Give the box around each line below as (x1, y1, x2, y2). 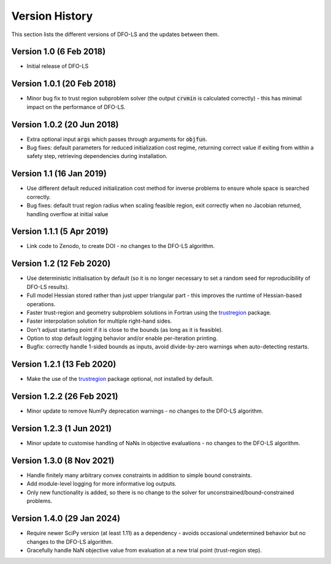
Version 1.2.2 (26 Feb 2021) (11, 391, 119, 402)
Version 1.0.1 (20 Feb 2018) (11, 78, 116, 89)
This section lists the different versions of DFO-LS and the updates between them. (11, 31, 219, 38)
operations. (26, 300, 56, 307)
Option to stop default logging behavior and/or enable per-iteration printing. (26, 334, 218, 342)
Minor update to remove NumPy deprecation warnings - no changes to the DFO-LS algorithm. (26, 407, 264, 415)
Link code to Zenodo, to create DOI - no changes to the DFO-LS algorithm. (26, 243, 215, 250)
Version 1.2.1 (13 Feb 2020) (11, 359, 116, 370)
